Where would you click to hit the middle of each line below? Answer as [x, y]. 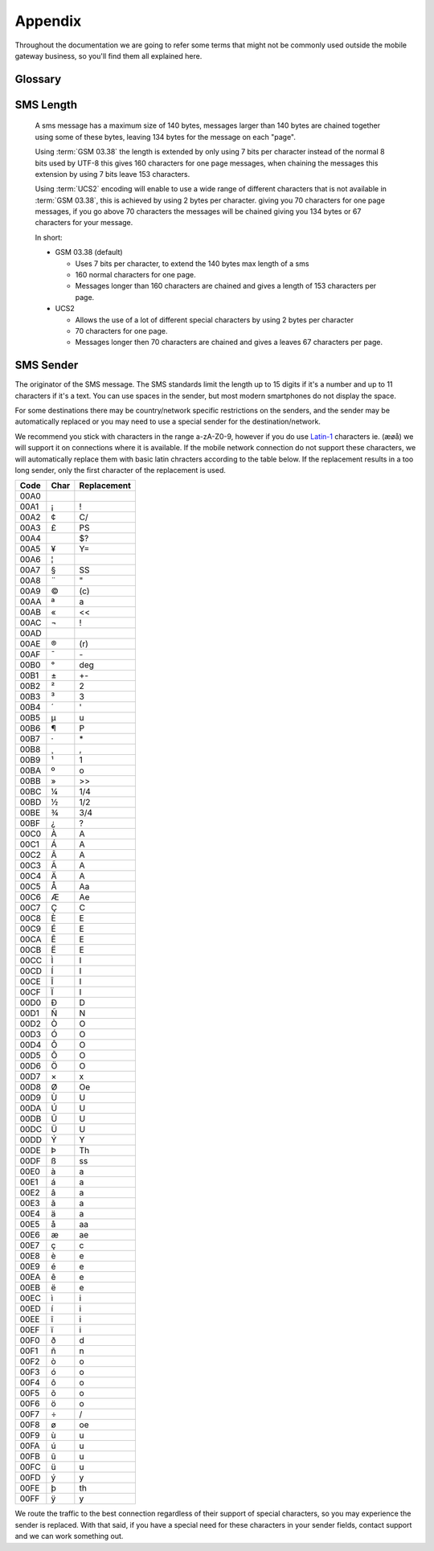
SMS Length [46, 105]
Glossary [38, 79]
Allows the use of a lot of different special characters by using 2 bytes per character [214, 320]
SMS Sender [47, 365]
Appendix [48, 21]
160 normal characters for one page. [135, 275]
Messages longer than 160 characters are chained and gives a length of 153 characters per [226, 286]
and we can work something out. [69, 1537]
